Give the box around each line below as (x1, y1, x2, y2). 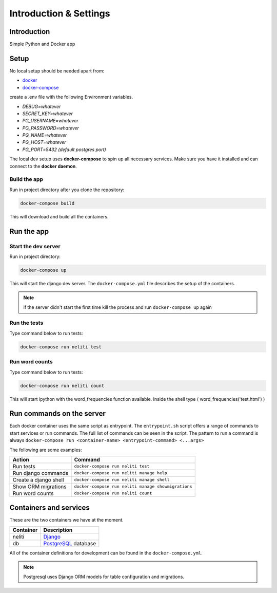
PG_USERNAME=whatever (22, 118, 79, 124)
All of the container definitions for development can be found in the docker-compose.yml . (9, 550, 203, 556)
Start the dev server (9, 243, 61, 250)
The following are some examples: (9, 447, 82, 453)
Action (12, 456, 29, 463)
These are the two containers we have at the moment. (9, 517, 124, 523)
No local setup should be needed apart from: (9, 67, 105, 74)
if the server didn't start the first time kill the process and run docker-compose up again (23, 304, 212, 310)
